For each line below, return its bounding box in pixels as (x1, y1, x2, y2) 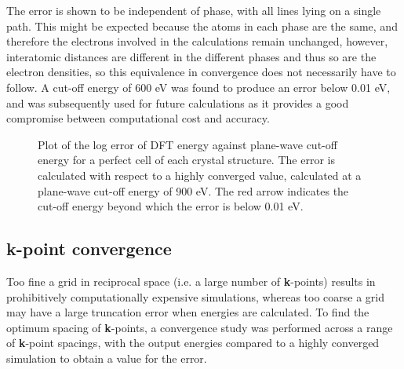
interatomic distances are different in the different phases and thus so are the (6, 48, 377, 64)
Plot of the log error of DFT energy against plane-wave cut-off (38, 136, 337, 152)
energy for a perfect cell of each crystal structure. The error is (38, 152, 335, 168)
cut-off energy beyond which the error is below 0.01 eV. (38, 198, 304, 214)
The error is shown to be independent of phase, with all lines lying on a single (6, 2, 381, 18)
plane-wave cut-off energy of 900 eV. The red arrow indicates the (38, 182, 349, 199)
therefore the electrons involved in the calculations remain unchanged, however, (6, 33, 388, 49)
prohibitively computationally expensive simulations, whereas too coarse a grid (6, 288, 385, 305)
